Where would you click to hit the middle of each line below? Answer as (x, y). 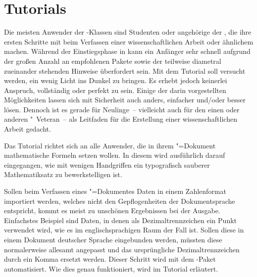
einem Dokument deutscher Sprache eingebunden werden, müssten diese (113, 239)
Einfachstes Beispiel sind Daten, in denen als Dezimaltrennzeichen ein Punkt (121, 220)
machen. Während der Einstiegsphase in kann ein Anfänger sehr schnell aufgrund (127, 51)
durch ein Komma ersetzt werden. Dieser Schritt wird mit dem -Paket (110, 259)
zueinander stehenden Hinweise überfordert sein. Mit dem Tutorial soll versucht (125, 70)
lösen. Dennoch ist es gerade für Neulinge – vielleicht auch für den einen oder (122, 109)
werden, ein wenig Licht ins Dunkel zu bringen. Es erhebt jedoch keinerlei (116, 80)
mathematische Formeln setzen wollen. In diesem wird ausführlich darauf (115, 155)
